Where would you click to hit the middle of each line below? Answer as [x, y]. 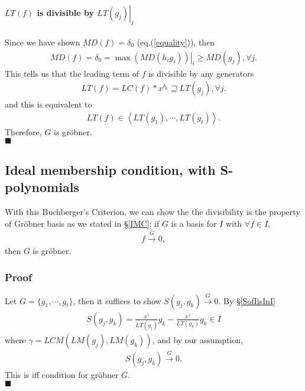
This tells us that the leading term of [72, 73]
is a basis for [194, 223]
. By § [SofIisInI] [247, 300]
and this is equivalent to [48, 104]
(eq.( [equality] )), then [176, 42]
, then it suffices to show [117, 300]
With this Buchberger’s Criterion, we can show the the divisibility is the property [152, 212]
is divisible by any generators [201, 73]
